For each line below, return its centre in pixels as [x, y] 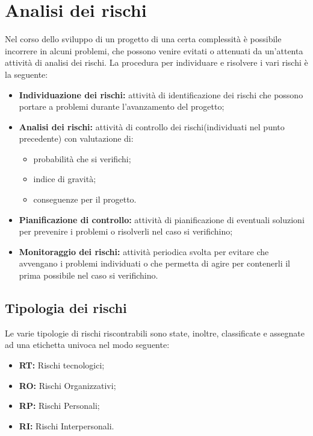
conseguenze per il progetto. [85, 199]
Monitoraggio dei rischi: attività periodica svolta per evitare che [144, 251]
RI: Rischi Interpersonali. [67, 425]
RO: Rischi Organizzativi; [67, 385]
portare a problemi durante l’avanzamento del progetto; [122, 106]
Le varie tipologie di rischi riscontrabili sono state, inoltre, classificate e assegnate [155, 333]
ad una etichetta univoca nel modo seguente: [87, 345]
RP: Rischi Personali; [59, 406]
